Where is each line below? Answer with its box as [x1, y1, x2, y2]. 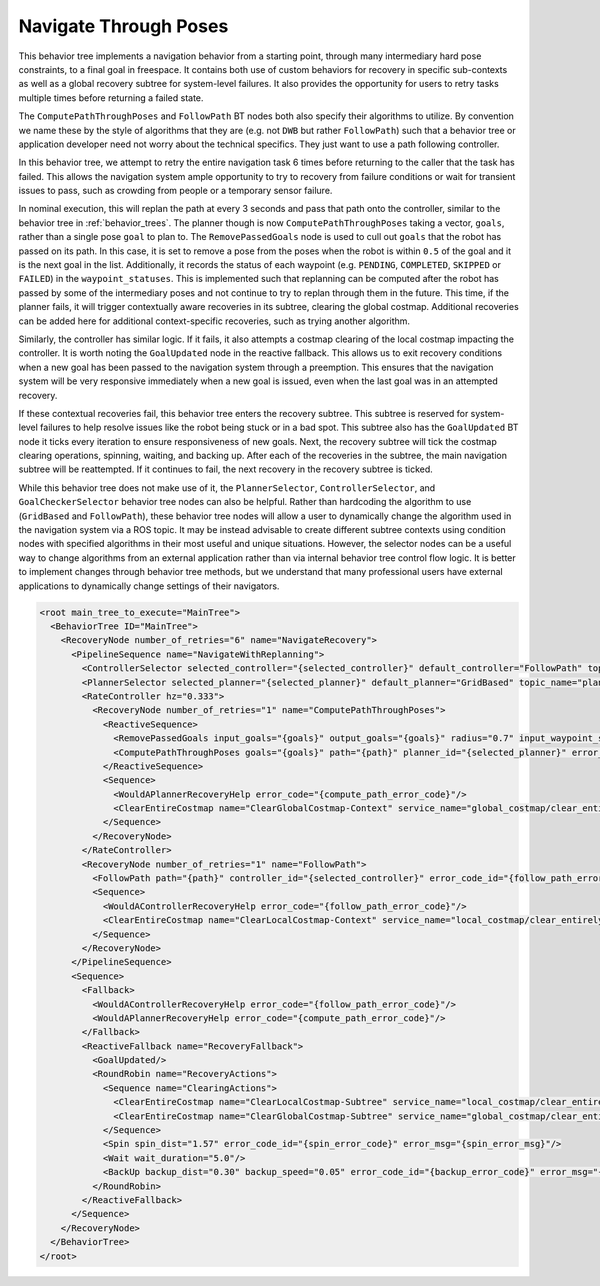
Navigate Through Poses [18, 15, 229, 37]
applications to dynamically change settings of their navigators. [18, 580, 280, 592]
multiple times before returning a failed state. [18, 91, 204, 104]
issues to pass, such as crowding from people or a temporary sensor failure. [18, 185, 333, 197]
